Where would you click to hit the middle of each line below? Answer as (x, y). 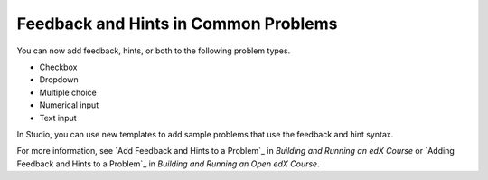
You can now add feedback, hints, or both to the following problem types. (154, 51)
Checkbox (58, 67)
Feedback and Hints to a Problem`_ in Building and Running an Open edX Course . (168, 164)
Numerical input (69, 105)
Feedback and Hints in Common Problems (177, 24)
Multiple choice (68, 92)
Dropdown (59, 80)
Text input (58, 118)
